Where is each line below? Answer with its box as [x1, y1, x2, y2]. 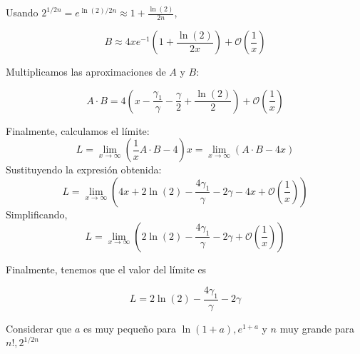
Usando [6, 5, 38, 20]
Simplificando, [6, 206, 68, 221]
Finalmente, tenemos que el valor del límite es [6, 261, 207, 276]
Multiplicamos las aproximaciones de [6, 64, 166, 79]
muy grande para [279, 320, 354, 335]
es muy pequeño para [83, 320, 177, 335]
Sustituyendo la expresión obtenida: [6, 162, 162, 177]
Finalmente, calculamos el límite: [6, 123, 150, 138]
